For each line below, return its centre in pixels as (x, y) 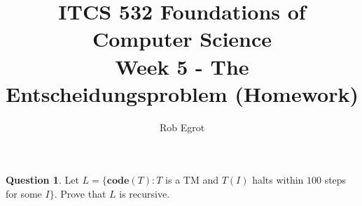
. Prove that (80, 193)
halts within (278, 180)
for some (24, 193)
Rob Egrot (182, 127)
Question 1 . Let (42, 180)
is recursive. (145, 193)
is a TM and (192, 180)
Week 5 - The (182, 66)
